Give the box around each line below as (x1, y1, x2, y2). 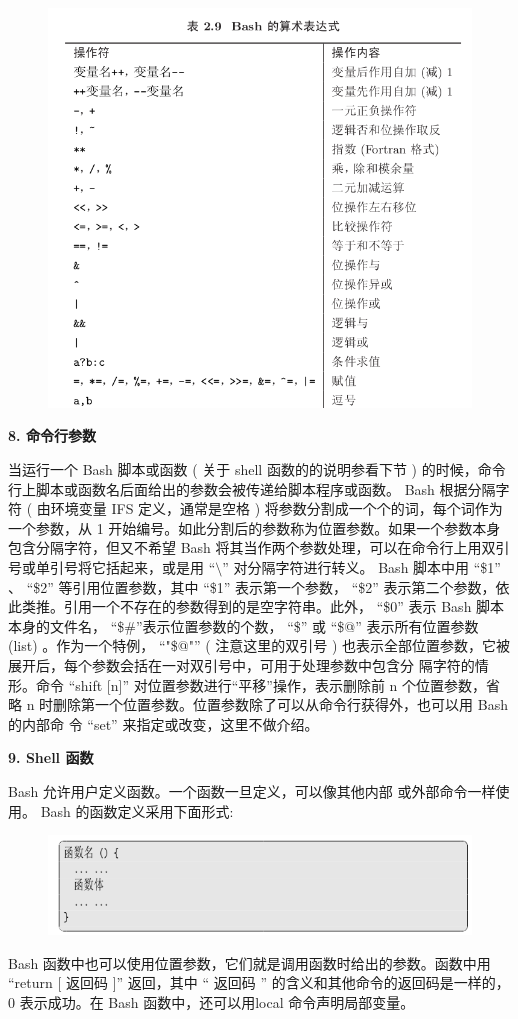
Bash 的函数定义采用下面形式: (40, 800, 234, 821)
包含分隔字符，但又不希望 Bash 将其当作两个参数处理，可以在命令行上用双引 (8, 537, 510, 558)
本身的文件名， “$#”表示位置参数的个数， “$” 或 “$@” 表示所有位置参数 (8, 615, 479, 636)
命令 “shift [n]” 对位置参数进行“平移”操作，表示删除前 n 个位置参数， (35, 674, 487, 695)
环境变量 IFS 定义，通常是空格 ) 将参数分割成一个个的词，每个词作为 (50, 498, 503, 519)
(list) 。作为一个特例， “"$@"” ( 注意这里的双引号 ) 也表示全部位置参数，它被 (8, 635, 511, 656)
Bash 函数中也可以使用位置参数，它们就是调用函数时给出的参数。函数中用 (8, 952, 491, 973)
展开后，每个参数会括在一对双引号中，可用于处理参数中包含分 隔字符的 (8, 654, 475, 675)
